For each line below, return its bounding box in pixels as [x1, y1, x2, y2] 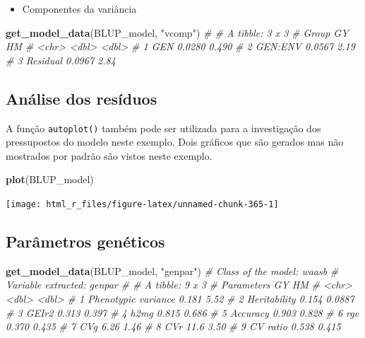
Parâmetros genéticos [6, 231, 165, 252]
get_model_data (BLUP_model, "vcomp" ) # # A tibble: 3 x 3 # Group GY [6, 25, 349, 40]
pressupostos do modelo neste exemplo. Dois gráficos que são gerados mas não [6, 134, 344, 149]
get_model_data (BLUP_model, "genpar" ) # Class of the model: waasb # [6, 263, 339, 278]
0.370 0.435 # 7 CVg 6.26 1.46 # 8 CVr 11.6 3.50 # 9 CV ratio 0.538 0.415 [6, 319, 341, 334]
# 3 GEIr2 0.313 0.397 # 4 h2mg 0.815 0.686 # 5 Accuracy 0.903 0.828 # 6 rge [6, 305, 359, 320]
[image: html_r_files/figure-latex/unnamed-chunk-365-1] [6, 199, 279, 210]
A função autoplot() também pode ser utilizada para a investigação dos [6, 120, 321, 135]
